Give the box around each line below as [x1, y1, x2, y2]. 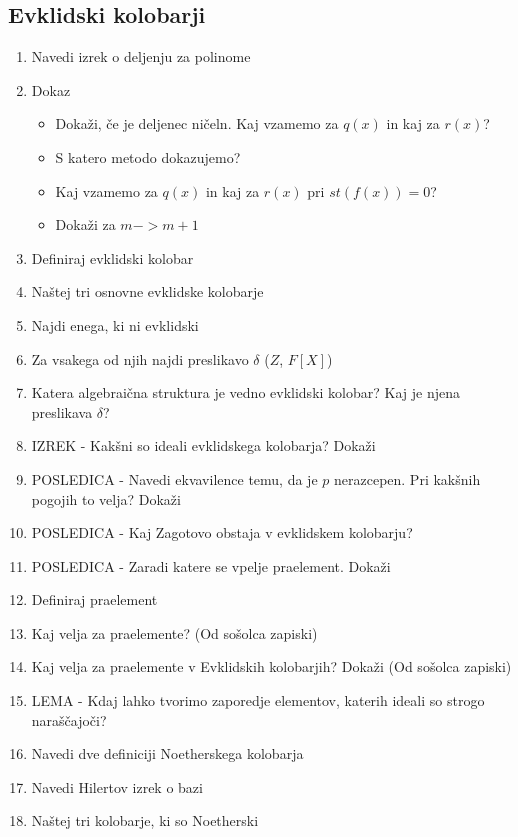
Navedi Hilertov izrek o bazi [31, 776, 203, 797]
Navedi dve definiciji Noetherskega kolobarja [31, 743, 304, 764]
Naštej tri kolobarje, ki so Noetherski [31, 810, 259, 831]
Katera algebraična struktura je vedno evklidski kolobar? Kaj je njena [31, 382, 460, 403]
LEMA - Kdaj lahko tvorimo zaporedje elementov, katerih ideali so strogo [31, 690, 485, 711]
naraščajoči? [31, 709, 107, 730]
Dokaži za [55, 214, 116, 235]
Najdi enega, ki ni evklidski [31, 314, 199, 335]
